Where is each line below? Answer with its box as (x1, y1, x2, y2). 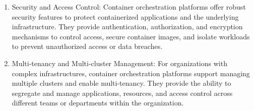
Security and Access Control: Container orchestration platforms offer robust (12, 2, 246, 12)
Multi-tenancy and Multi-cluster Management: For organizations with (12, 58, 227, 68)
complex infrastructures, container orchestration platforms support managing (12, 68, 250, 78)
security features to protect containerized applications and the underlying (12, 11, 239, 22)
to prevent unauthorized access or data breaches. (12, 41, 163, 51)
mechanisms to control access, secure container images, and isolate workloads (12, 31, 250, 41)
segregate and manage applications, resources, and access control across (12, 87, 233, 98)
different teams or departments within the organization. (12, 97, 184, 108)
